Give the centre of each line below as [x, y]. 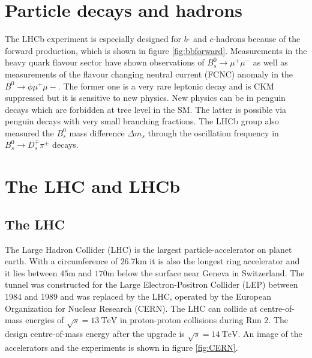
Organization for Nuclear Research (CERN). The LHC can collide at [131, 308]
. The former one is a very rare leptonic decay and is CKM [166, 86]
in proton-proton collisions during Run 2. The [204, 320]
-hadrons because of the [257, 39]
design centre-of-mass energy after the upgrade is [95, 333]
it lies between [31, 272]
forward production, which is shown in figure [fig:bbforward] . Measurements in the [156, 50]
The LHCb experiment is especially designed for [93, 39]
